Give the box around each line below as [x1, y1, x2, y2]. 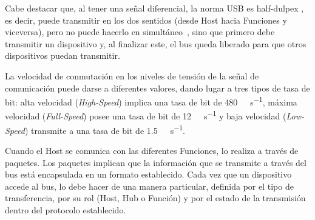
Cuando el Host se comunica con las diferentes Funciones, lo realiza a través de [5, 144, 299, 156]
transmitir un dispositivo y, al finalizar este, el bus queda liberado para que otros [5, 37, 307, 50]
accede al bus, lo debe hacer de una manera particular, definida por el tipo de [5, 179, 294, 192]
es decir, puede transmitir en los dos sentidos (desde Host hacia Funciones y [5, 13, 287, 26]
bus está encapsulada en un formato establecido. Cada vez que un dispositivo [5, 168, 292, 181]
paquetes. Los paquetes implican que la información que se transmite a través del [5, 156, 307, 168]
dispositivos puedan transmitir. [5, 49, 120, 62]
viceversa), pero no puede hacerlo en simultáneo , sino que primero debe [5, 25, 275, 38]
